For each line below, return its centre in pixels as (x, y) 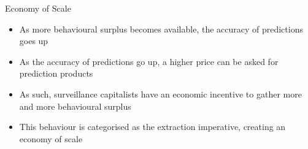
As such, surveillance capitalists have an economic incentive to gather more (160, 94)
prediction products (56, 73)
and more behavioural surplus (75, 106)
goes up (34, 41)
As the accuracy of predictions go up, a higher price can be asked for (149, 61)
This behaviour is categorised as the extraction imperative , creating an (152, 127)
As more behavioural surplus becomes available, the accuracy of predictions (161, 29)
